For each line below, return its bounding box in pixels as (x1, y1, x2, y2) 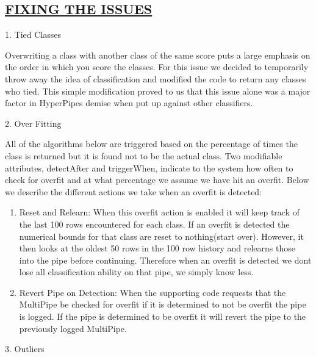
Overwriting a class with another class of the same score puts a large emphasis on (5, 48, 311, 61)
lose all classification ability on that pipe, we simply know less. (19, 265, 254, 278)
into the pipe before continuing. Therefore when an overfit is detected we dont (19, 253, 312, 266)
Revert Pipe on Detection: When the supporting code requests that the (19, 286, 286, 298)
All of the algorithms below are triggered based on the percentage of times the (5, 137, 298, 150)
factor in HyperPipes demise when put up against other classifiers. (5, 96, 253, 109)
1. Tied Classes (5, 28, 61, 41)
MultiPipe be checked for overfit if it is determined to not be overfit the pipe (19, 298, 306, 311)
